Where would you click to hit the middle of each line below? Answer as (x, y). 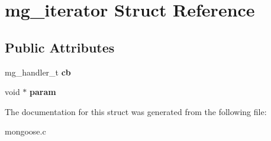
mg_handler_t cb (38, 72)
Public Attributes (60, 47)
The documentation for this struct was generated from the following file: (136, 111)
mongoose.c (25, 131)
